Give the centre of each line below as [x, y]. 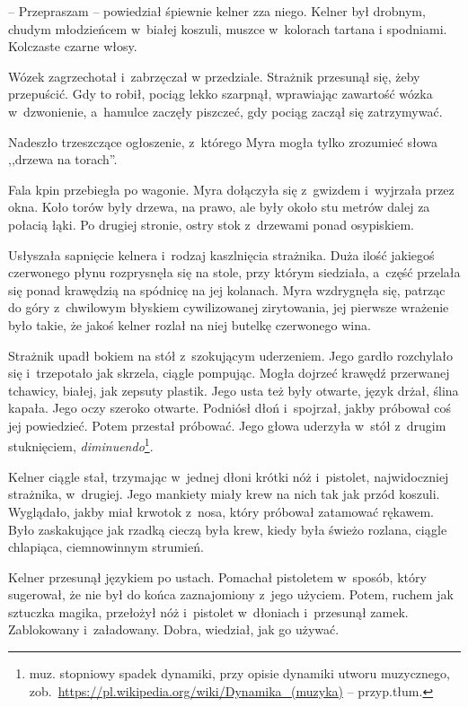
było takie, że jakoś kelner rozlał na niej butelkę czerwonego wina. [190, 324]
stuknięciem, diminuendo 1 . [81, 445]
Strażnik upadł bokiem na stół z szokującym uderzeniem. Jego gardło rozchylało [230, 355]
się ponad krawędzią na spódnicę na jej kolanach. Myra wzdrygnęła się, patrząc [227, 289]
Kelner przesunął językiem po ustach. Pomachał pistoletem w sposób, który [217, 576]
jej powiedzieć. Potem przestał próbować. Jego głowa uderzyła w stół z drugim [227, 425]
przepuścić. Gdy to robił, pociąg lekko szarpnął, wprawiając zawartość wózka [221, 94]
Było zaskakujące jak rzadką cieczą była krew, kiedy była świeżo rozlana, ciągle [228, 529]
